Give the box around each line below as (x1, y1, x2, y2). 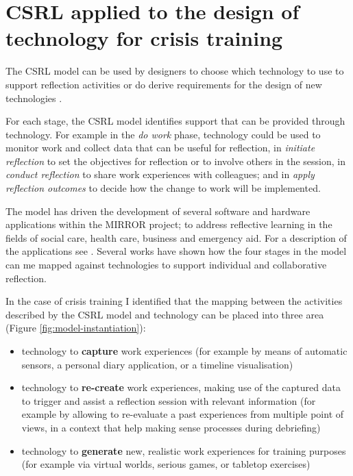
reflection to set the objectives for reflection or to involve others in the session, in (5, 153, 346, 168)
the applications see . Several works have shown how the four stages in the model (5, 244, 347, 258)
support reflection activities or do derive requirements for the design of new (5, 77, 322, 91)
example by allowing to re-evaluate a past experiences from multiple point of (21, 407, 344, 421)
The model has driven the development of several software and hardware (5, 203, 311, 218)
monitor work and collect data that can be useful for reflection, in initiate (5, 140, 315, 155)
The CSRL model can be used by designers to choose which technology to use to (5, 64, 344, 78)
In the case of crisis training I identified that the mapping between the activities (5, 294, 343, 308)
